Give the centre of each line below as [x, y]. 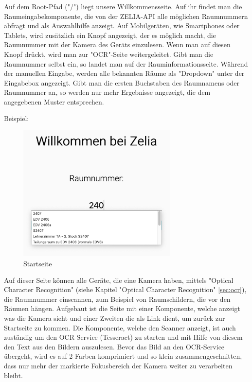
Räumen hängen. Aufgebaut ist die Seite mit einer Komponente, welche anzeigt [122, 308]
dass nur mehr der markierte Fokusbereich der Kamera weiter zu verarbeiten [118, 365]
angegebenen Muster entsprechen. [54, 101]
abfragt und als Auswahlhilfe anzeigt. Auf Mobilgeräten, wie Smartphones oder [122, 26]
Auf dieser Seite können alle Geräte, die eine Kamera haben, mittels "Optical [119, 280]
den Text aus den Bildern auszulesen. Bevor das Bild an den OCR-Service [114, 346]
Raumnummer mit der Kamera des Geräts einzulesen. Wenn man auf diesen [117, 44]
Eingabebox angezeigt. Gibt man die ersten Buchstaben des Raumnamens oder [122, 82]
